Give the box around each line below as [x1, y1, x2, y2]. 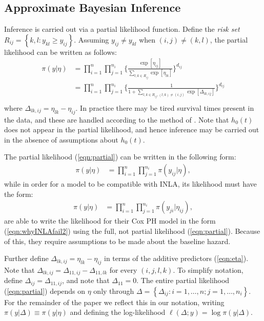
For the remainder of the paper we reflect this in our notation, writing [4, 296, 225, 307]
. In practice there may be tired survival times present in [75, 102, 254, 113]
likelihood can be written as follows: [4, 46, 117, 57]
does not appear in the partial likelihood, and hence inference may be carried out [4, 124, 259, 135]
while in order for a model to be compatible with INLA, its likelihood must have [4, 178, 257, 189]
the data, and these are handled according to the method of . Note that [4, 114, 229, 125]
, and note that [62, 275, 110, 286]
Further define [4, 253, 49, 264]
